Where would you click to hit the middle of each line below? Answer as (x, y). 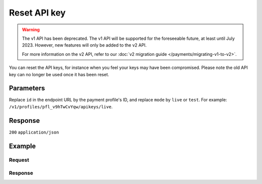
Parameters (27, 88)
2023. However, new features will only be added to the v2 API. (84, 45)
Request (19, 160)
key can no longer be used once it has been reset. (59, 74)
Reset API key (37, 13)
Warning (31, 30)
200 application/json (34, 132)
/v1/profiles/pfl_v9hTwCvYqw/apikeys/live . (61, 106)
